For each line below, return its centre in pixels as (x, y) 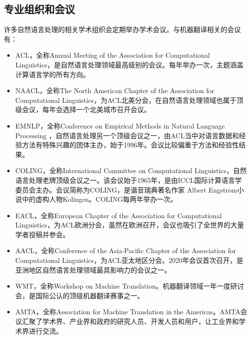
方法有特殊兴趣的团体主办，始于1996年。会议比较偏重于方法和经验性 (130, 145)
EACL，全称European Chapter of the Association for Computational (118, 215)
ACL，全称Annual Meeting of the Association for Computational (112, 55)
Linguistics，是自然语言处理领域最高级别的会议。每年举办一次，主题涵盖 (129, 64)
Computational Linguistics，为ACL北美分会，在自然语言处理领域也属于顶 (129, 100)
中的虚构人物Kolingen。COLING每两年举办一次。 (100, 199)
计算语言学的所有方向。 (52, 74)
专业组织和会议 (39, 9)
